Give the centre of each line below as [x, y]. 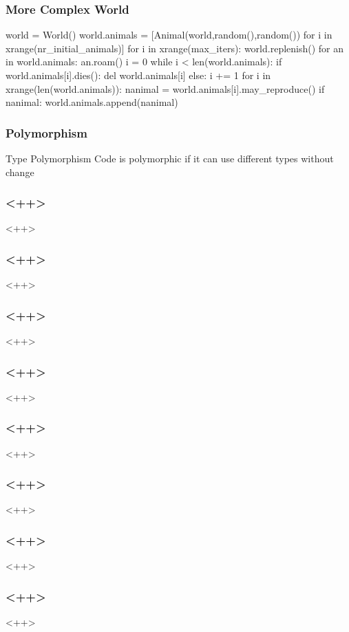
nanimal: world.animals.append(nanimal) [92, 102]
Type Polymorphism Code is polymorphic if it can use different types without [170, 158]
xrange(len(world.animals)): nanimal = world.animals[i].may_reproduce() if [165, 88]
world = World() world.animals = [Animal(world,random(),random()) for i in [169, 35]
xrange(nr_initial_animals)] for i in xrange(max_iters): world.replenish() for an [175, 48]
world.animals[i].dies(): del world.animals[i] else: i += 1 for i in [138, 75]
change [20, 172]
